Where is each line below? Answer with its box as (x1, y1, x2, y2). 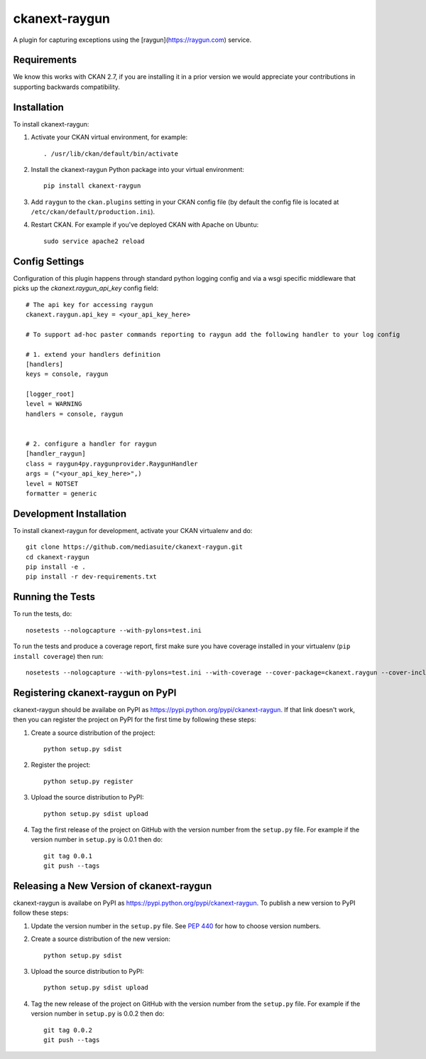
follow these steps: (13, 908, 69, 917)
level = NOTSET (26, 480, 79, 488)
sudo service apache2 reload (43, 237, 145, 245)
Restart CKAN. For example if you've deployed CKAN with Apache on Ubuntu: (31, 220, 259, 229)
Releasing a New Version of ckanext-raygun (13, 880, 212, 892)
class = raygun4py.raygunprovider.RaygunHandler (26, 459, 198, 468)
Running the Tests (13, 591, 96, 603)
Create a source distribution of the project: (31, 729, 155, 737)
